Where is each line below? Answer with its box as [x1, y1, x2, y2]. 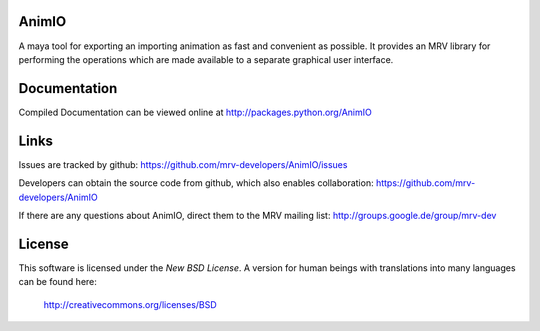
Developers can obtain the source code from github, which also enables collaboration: [18, 177, 374, 189]
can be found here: [18, 276, 97, 288]
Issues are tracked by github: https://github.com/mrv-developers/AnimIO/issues [18, 158, 348, 170]
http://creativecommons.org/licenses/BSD [43, 298, 217, 310]
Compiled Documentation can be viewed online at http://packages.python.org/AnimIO [18, 106, 372, 118]
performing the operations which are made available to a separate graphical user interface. [18, 53, 394, 65]
